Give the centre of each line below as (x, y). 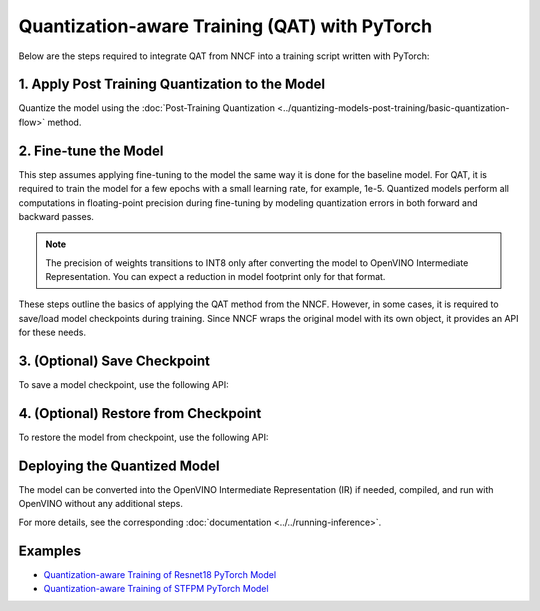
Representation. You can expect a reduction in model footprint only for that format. (215, 277)
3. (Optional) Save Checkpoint (114, 361)
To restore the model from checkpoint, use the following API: (143, 437)
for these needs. (52, 332)
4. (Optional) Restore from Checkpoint (140, 413)
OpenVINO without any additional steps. (101, 504)
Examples (50, 550)
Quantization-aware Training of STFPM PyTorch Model (156, 589)
